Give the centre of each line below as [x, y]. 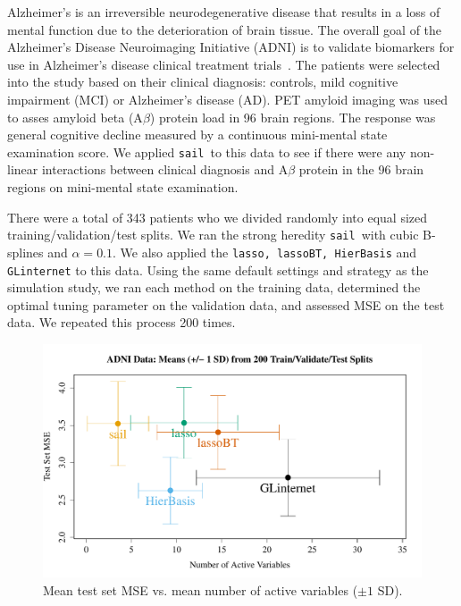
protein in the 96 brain [361, 169]
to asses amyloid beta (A [75, 117]
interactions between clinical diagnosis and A [165, 169]
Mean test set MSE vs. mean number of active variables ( [201, 589]
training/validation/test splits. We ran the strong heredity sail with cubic [213, 235]
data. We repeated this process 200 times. [122, 322]
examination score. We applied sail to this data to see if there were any [207, 151]
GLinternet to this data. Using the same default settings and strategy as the [218, 269]
